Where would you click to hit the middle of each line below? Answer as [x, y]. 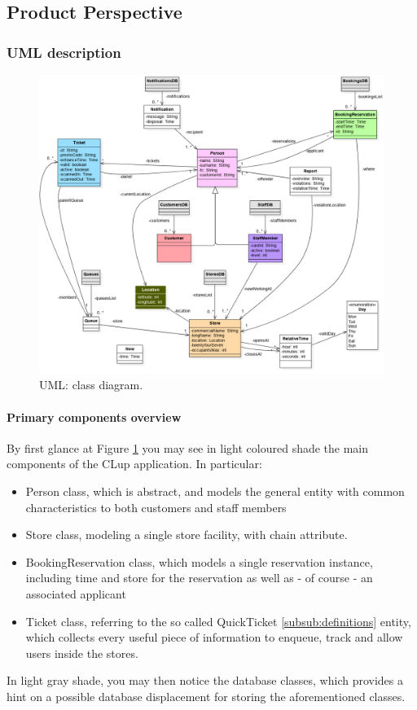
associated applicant [76, 594]
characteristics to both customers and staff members [156, 507]
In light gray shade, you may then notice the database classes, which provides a [205, 680]
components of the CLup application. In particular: [134, 464]
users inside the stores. [82, 653]
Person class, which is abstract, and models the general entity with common [215, 491]
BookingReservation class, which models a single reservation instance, [199, 561]
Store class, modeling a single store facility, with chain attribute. [187, 535]
